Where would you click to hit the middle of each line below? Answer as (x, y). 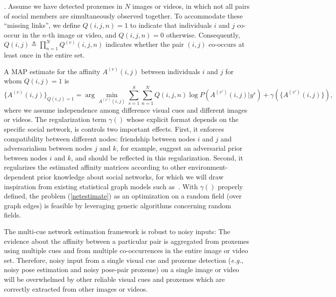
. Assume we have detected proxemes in (63, 6)
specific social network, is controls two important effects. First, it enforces (114, 129)
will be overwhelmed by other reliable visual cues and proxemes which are (115, 279)
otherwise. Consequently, (203, 34)
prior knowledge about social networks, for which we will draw (130, 177)
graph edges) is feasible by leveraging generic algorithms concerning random (118, 205)
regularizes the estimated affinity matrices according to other (95, 167)
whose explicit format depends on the (182, 119)
